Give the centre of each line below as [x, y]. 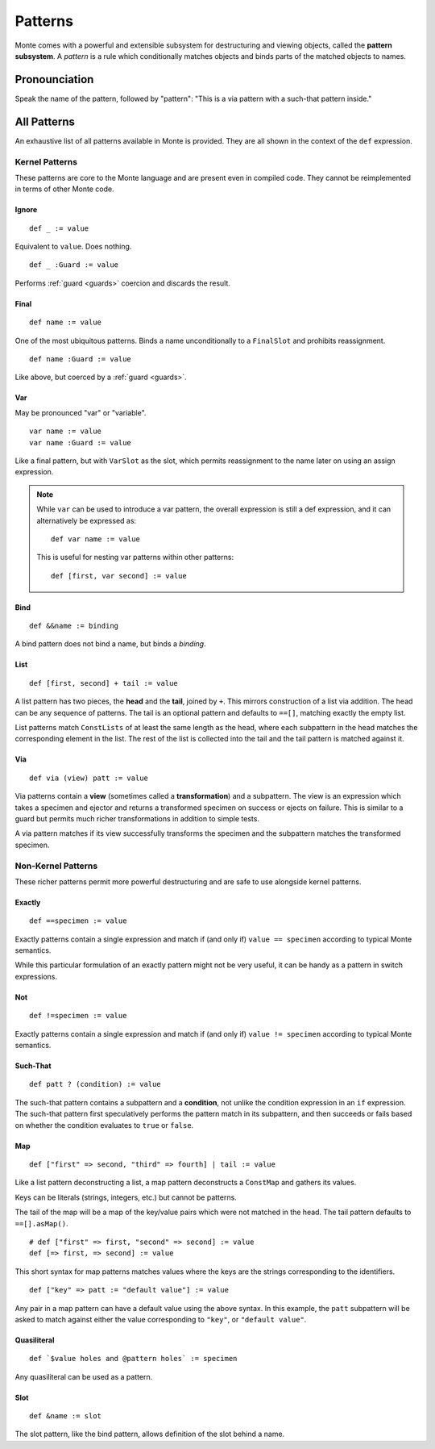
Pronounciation [54, 79]
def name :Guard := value [81, 359]
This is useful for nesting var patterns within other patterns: [135, 557]
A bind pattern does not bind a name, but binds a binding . [110, 644]
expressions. [36, 976]
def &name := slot [66, 1416]
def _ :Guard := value [74, 265]
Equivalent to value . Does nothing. [73, 247]
